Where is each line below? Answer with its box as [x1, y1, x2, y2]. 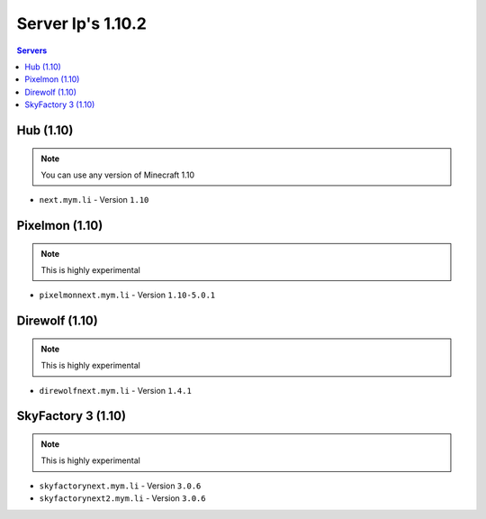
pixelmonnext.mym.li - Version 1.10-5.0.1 [39, 289, 216, 301]
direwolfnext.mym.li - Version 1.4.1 [39, 385, 193, 396]
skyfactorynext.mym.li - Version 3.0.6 [39, 480, 202, 491]
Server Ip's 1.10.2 [16, 14, 148, 33]
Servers [16, 45, 48, 56]
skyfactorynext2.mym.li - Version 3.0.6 [39, 493, 206, 504]
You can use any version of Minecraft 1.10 [40, 169, 195, 180]
